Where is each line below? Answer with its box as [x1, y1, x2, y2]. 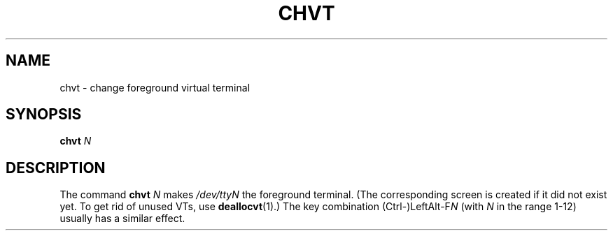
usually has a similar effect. [59, 212, 185, 225]
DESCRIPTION [6, 158, 106, 177]
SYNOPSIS [6, 105, 82, 124]
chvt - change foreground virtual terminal [59, 81, 251, 94]
